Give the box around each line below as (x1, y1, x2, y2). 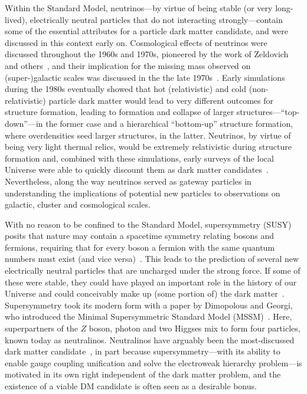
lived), (5, 13, 28, 25)
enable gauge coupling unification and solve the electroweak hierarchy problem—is (5, 356, 302, 369)
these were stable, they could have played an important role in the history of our (5, 275, 297, 288)
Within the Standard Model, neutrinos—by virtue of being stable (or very (5, 2, 273, 14)
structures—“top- (236, 106, 300, 118)
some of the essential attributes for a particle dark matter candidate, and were (5, 25, 289, 37)
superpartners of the (5, 322, 78, 334)
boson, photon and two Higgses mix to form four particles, (89, 322, 301, 334)
